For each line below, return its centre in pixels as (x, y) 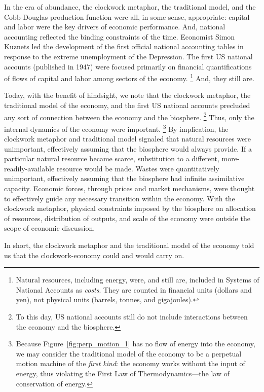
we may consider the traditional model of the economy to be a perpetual (129, 353)
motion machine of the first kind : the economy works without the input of (130, 363)
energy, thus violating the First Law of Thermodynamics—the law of (123, 373)
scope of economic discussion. (50, 228)
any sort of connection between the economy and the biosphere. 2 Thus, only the (129, 116)
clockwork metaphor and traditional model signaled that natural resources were (128, 139)
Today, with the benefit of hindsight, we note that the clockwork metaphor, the (127, 95)
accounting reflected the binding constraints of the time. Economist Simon (120, 36)
